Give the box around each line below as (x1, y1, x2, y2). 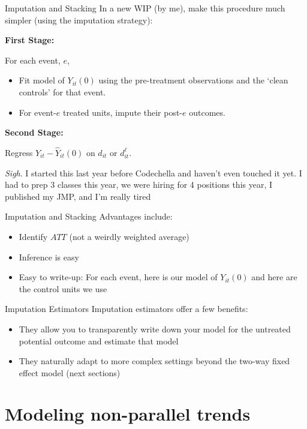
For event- (19, 106, 56, 118)
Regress (5, 146, 33, 158)
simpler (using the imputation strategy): (5, 13, 153, 26)
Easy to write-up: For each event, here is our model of (19, 271, 218, 283)
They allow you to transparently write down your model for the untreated (19, 322, 291, 335)
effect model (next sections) (19, 366, 121, 379)
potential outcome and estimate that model (19, 334, 179, 347)
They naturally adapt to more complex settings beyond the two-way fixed (19, 355, 290, 367)
